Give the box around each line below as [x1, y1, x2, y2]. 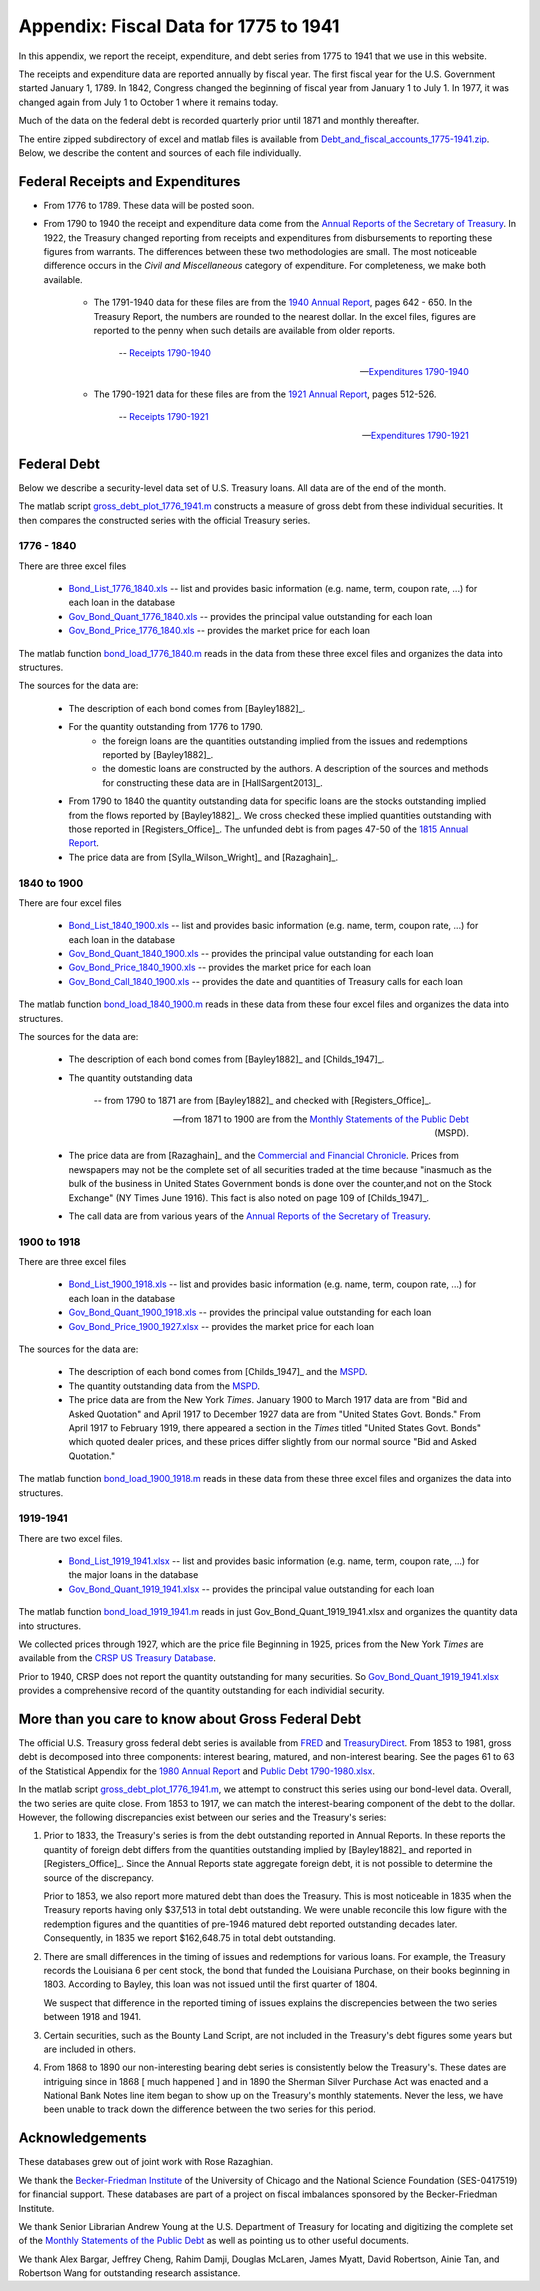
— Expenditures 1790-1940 [359, 365, 469, 377]
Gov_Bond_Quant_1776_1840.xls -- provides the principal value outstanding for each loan [68, 610, 433, 622]
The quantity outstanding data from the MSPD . [68, 1380, 260, 1392]
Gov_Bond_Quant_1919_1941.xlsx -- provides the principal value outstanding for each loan [68, 1583, 435, 1595]
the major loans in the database [68, 1569, 199, 1581]
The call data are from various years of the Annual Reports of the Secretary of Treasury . [68, 1210, 432, 1222]
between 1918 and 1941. [43, 2011, 142, 2023]
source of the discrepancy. [43, 1871, 155, 1884]
